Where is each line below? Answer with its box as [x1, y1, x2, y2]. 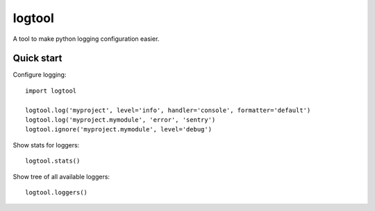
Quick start [12, 53, 62, 64]
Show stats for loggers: [12, 140, 80, 149]
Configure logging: [12, 71, 67, 79]
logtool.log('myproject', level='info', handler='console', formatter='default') [25, 106, 311, 114]
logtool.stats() [25, 157, 81, 165]
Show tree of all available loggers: [12, 172, 110, 181]
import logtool [25, 86, 77, 95]
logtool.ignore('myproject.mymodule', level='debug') [25, 125, 212, 134]
